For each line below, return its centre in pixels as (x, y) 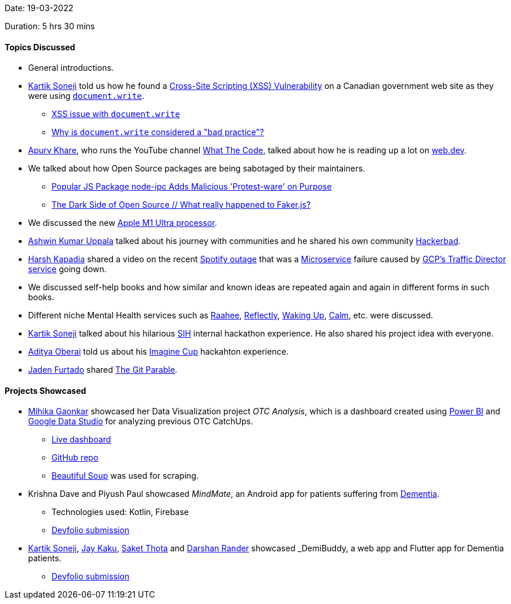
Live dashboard (81, 440)
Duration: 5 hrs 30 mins (50, 26)
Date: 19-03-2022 (39, 8)
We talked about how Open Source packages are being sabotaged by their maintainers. (197, 169)
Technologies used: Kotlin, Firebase (120, 512)
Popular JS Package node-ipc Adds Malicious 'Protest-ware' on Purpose (192, 187)
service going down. (68, 269)
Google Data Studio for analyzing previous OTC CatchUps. (141, 421)
